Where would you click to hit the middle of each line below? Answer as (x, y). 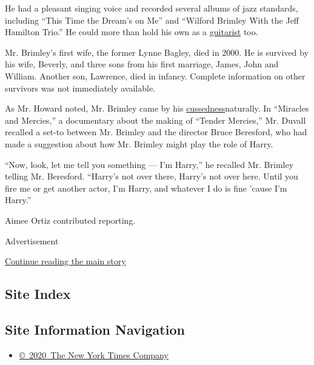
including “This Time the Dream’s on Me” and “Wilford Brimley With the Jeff (152, 20)
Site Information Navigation (95, 329)
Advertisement (32, 240)
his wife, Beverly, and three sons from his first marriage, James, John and (142, 64)
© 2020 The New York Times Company (94, 354)
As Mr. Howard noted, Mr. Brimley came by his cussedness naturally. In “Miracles (157, 108)
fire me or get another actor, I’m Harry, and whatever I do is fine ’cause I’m (146, 188)
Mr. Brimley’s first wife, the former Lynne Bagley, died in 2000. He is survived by (157, 52)
